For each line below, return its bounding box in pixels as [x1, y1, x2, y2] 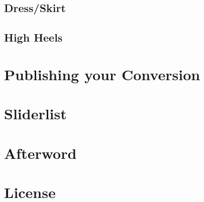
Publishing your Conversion [4, 64, 200, 84]
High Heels [4, 30, 63, 45]
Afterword [4, 142, 77, 163]
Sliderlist [4, 103, 67, 124]
